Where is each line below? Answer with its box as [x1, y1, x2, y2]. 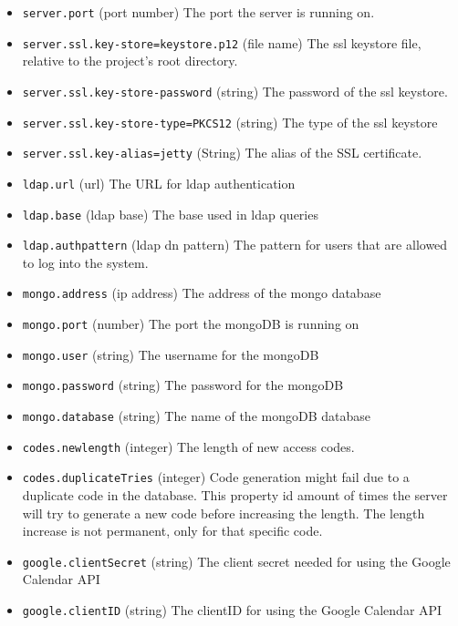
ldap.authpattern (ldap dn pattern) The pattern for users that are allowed [22, 235, 448, 254]
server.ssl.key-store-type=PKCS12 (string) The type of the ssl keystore [22, 112, 438, 131]
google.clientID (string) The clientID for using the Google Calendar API [22, 600, 442, 620]
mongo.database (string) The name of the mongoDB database [22, 406, 370, 426]
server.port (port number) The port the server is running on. [22, 3, 375, 21]
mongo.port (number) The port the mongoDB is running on [22, 314, 359, 334]
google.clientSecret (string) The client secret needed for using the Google [22, 551, 451, 570]
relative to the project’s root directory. [22, 51, 238, 70]
